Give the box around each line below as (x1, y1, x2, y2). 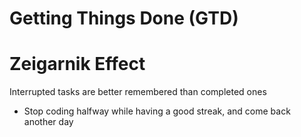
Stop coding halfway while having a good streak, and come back (23, 105, 291, 117)
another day (23, 116, 74, 128)
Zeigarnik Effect (9, 53, 146, 76)
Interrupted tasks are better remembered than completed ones (9, 86, 267, 98)
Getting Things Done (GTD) (9, 7, 239, 30)
